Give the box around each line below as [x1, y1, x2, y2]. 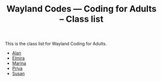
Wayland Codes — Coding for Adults [6, 3, 157, 14]
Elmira [12, 55, 25, 61]
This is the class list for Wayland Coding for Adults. [5, 41, 107, 47]
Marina [12, 60, 27, 66]
